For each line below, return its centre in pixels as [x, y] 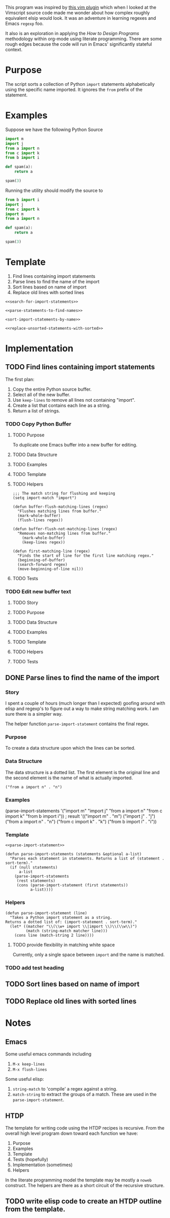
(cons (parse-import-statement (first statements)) [72, 885]
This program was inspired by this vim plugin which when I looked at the [81, 7]
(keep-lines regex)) [44, 542]
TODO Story [25, 603]
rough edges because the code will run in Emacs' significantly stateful [79, 44]
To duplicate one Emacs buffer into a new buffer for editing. [75, 445]
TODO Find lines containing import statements [80, 367]
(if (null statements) [34, 868]
